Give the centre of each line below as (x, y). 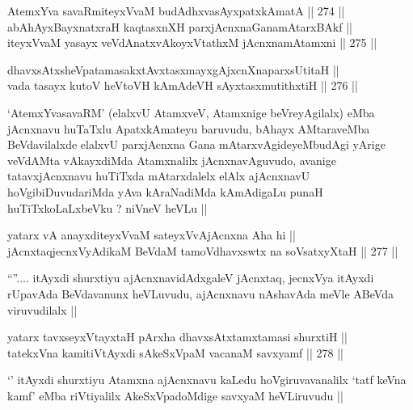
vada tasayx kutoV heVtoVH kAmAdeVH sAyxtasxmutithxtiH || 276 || (183, 85)
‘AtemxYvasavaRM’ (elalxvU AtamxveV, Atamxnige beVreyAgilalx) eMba (191, 112)
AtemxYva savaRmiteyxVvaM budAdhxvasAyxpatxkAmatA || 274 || (176, 11)
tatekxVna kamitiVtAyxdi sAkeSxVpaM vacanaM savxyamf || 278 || (175, 352)
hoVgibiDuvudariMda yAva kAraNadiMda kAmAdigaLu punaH (165, 191)
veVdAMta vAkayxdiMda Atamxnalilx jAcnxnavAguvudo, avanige (172, 160)
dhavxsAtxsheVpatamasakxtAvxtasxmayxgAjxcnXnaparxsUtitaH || (173, 69)
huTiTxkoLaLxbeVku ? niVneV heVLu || (107, 207)
